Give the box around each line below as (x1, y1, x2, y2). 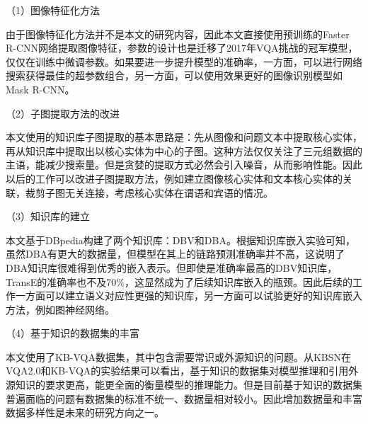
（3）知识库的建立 (6, 209, 90, 224)
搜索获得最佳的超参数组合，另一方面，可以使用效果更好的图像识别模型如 (6, 68, 343, 83)
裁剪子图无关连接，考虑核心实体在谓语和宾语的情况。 (25, 185, 273, 200)
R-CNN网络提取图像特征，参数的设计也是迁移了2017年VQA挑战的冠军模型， (6, 40, 358, 55)
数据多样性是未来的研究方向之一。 (6, 405, 164, 420)
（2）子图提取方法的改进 (6, 105, 120, 120)
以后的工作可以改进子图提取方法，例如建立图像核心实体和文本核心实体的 (6, 171, 343, 185)
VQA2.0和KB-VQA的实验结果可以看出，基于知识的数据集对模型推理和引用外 (6, 363, 359, 378)
